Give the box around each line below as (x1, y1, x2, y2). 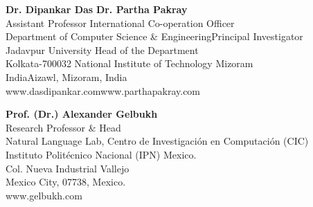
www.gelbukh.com (6, 188, 82, 202)
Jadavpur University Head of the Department (6, 42, 199, 57)
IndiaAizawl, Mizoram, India (6, 69, 127, 84)
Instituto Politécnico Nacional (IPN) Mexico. (6, 147, 197, 161)
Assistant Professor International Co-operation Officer (6, 15, 235, 30)
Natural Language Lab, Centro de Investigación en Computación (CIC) (6, 134, 309, 148)
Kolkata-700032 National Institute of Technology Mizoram (6, 56, 253, 71)
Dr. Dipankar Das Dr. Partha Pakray (6, 2, 188, 16)
